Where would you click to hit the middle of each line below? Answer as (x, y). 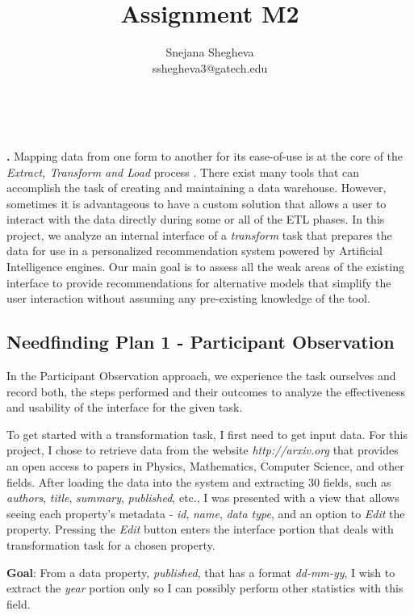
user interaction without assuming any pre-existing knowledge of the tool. (188, 298)
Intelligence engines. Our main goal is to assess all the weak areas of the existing (205, 267)
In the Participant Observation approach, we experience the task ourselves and (201, 376)
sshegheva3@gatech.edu (210, 67)
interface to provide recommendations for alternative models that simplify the (199, 282)
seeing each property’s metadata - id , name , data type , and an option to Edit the (206, 513)
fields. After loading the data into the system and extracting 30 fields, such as (199, 481)
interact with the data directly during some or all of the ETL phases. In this (196, 219)
